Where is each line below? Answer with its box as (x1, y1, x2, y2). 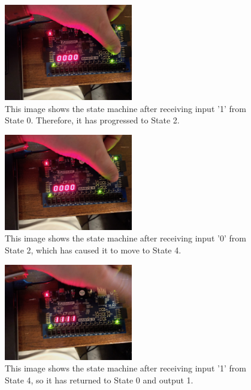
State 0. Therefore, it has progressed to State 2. (5, 114, 180, 126)
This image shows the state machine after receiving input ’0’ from (5, 232, 246, 244)
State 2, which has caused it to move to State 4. (5, 243, 182, 256)
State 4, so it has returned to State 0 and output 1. (5, 373, 193, 386)
